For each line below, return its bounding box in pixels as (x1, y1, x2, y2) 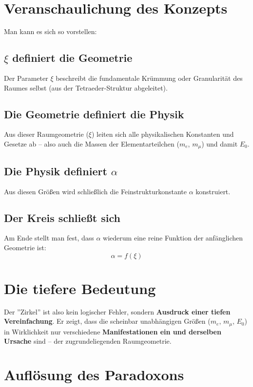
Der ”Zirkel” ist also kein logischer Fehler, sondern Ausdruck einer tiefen (4, 306, 231, 316)
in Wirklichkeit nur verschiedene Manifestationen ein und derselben (4, 326, 221, 336)
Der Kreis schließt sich (4, 210, 120, 225)
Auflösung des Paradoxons (4, 365, 184, 385)
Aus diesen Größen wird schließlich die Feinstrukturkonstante (4, 186, 187, 196)
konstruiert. (195, 186, 231, 196)
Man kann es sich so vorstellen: (4, 26, 97, 37)
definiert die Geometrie (12, 50, 133, 65)
